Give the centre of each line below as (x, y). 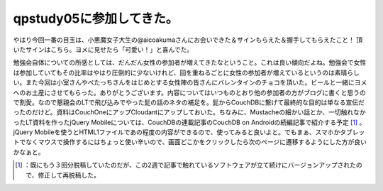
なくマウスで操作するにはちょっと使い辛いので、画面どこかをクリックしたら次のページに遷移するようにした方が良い (196, 142)
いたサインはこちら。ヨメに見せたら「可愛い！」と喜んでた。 (103, 49)
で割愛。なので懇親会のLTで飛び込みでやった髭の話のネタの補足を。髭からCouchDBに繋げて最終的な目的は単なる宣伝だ (189, 102)
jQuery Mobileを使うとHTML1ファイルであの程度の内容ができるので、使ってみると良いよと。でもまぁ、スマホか (177, 132)
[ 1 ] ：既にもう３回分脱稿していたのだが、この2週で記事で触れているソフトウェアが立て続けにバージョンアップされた (186, 165)
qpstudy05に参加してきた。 (96, 18)
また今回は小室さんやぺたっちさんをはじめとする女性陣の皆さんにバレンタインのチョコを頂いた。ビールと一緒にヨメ (196, 82)
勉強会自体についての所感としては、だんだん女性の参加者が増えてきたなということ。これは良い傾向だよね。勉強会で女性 (190, 62)
